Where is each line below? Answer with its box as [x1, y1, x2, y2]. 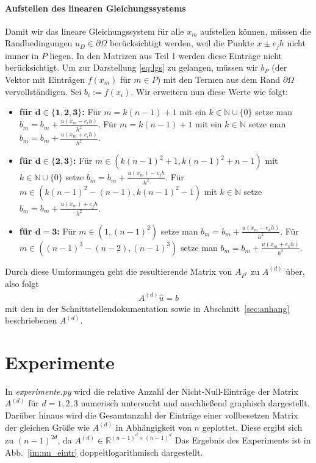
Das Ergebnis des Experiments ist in [174, 434, 311, 447]
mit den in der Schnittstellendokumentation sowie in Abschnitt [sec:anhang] [5, 302, 290, 314]
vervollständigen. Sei [5, 85, 82, 97]
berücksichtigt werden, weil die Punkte [109, 37, 254, 49]
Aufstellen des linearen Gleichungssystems [5, 1, 186, 14]
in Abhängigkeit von [115, 420, 192, 433]
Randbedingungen [5, 37, 73, 49]
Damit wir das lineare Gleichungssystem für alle [5, 24, 184, 37]
